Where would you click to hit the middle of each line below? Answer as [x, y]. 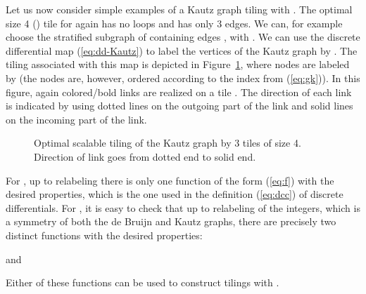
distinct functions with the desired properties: [104, 235]
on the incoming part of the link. [76, 119]
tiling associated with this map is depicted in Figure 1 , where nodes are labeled [178, 64]
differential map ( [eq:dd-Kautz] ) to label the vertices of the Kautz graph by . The [182, 50]
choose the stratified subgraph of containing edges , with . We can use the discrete [183, 37]
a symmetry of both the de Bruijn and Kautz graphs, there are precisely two [171, 221]
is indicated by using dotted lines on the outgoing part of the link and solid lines [179, 106]
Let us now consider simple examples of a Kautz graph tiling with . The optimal [179, 9]
